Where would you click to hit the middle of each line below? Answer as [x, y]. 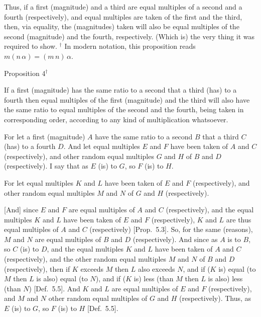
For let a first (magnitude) [45, 136]
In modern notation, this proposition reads [130, 46]
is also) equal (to [62, 279]
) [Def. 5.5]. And [54, 288]
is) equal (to [237, 268]
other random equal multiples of [98, 298]
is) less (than [154, 279]
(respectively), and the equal [210, 210]
